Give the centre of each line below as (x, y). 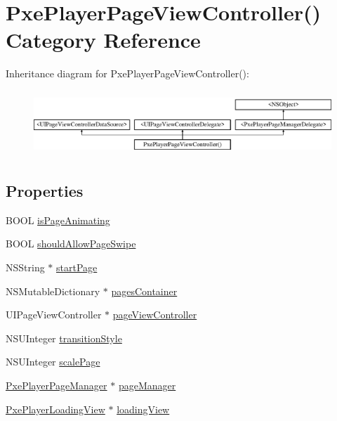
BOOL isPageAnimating (58, 220)
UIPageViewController (54, 315)
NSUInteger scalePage (53, 362)
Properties (45, 190)
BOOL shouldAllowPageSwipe (71, 244)
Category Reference (103, 40)
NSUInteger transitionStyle (64, 338)
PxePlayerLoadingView (55, 409)
